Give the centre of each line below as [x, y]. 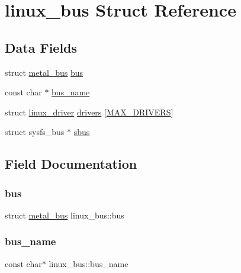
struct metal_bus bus [44, 72]
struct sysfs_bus [35, 132]
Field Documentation [71, 164]
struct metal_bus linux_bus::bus [65, 215]
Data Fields [41, 47]
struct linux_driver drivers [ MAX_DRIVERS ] [89, 112]
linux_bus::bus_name [89, 263]
